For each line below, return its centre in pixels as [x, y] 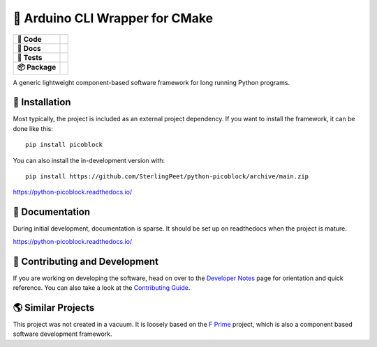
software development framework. [62, 334]
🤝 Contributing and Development [86, 261]
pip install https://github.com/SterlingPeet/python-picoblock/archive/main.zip [167, 177]
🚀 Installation [42, 102]
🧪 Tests [30, 57]
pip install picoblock [64, 145]
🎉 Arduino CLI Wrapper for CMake [113, 18]
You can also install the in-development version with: [89, 160]
